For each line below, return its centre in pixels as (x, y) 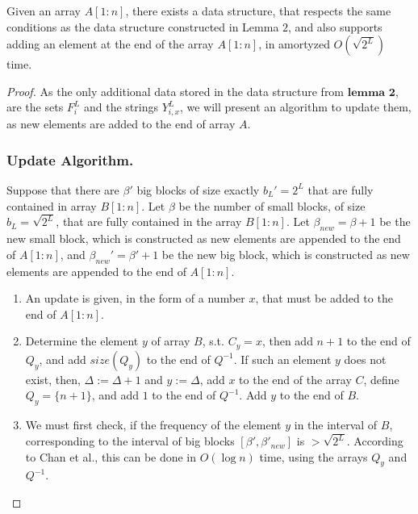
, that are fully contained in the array (149, 221)
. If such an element (282, 359)
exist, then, (53, 379)
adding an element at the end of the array (110, 44)
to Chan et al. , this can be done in (111, 456)
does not (365, 359)
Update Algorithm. (70, 159)
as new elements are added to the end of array (121, 124)
